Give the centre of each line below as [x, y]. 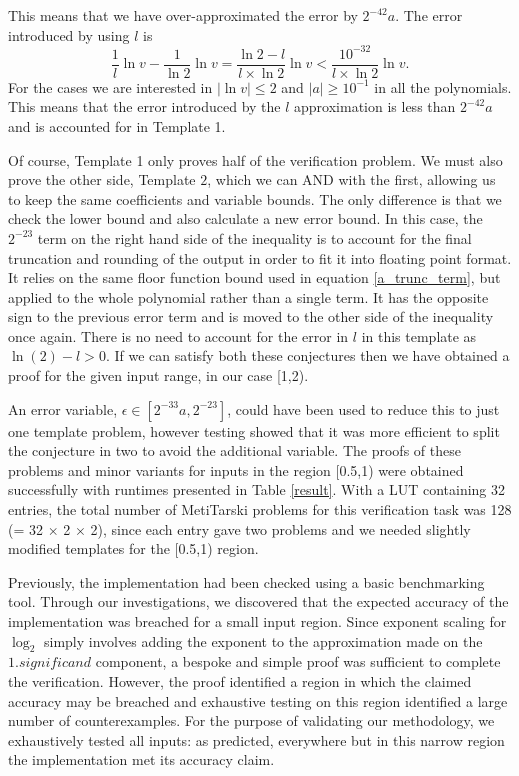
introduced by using [69, 34]
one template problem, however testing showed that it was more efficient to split [254, 430]
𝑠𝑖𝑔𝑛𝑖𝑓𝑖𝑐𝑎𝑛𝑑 [55, 663]
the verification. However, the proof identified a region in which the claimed [240, 680]
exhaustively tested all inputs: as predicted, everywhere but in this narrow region [256, 739]
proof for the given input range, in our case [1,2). [158, 375]
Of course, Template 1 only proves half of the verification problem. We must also [255, 159]
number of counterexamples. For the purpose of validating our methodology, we [251, 720]
